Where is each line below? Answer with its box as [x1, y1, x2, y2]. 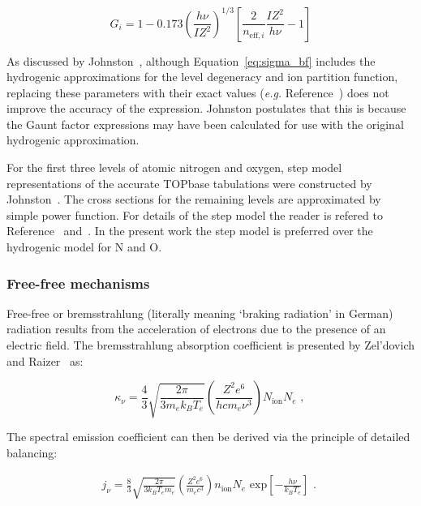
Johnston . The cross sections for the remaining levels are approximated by [6, 191, 381, 208]
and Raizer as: [6, 352, 84, 369]
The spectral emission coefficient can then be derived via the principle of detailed [6, 428, 410, 445]
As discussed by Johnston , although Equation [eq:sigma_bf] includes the [6, 52, 376, 69]
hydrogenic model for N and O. [6, 238, 162, 255]
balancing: [6, 444, 58, 461]
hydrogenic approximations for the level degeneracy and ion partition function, [6, 68, 398, 85]
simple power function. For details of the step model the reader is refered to [6, 206, 383, 223]
